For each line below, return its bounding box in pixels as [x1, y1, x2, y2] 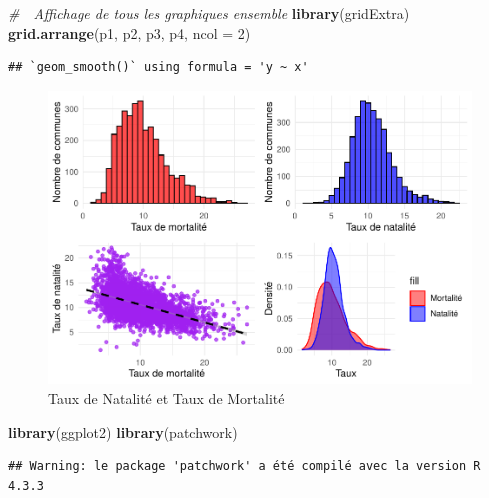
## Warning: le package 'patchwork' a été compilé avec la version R [8, 459, 481, 474]
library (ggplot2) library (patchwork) [8, 421, 238, 442]
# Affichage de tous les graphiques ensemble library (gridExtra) [8, 3, 410, 23]
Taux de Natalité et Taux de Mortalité [48, 387, 285, 408]
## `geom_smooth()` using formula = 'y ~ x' [8, 60, 309, 75]
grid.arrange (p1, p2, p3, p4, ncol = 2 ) [8, 22, 251, 43]
